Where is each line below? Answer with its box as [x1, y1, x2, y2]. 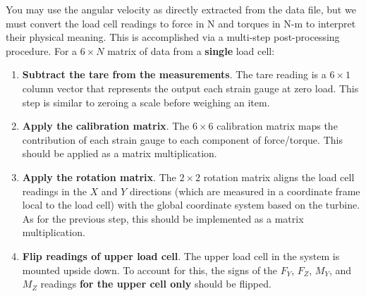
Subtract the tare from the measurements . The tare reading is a [22, 67, 327, 82]
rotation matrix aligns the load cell [203, 169, 355, 184]
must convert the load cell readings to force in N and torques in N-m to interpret [6, 16, 356, 30]
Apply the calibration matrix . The [22, 118, 190, 133]
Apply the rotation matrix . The [22, 169, 176, 184]
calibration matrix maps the [216, 118, 338, 133]
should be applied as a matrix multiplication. [22, 146, 217, 161]
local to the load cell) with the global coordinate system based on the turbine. [22, 197, 360, 212]
